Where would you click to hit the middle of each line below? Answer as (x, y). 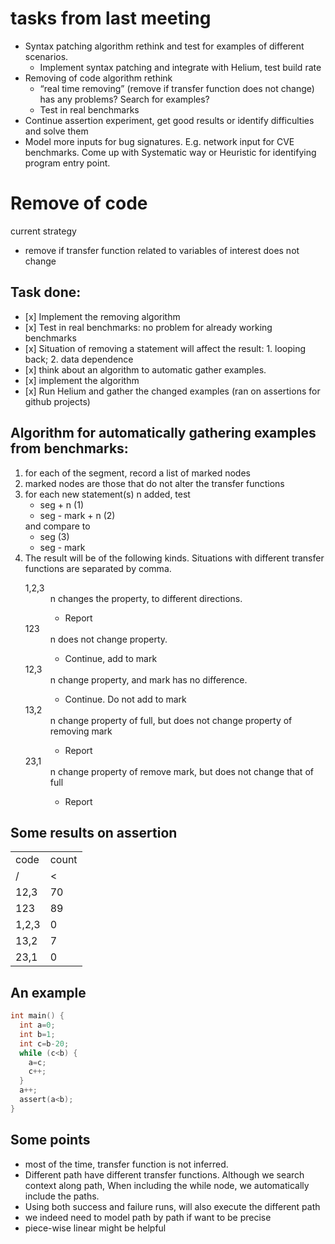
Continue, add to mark (111, 658)
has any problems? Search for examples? (124, 99)
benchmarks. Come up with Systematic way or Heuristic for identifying (170, 152)
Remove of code (79, 203)
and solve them (56, 131)
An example (48, 992)
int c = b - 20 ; (44, 1043)
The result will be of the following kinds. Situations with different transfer (174, 558)
